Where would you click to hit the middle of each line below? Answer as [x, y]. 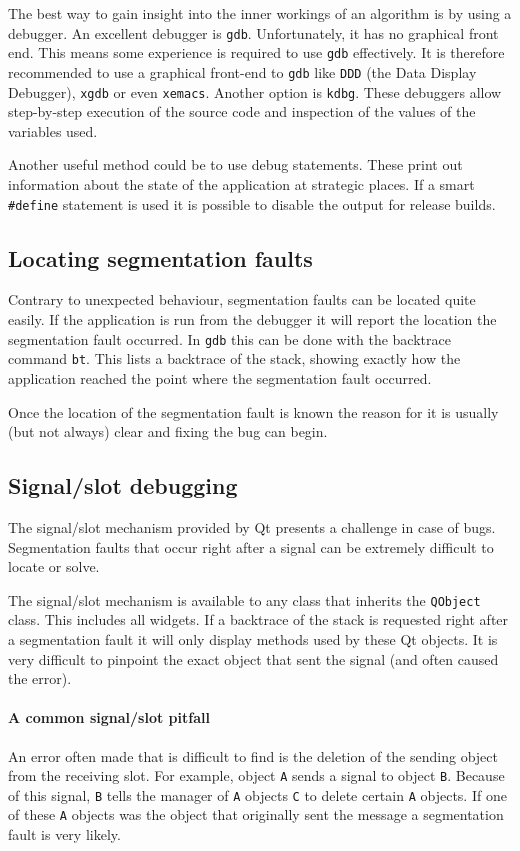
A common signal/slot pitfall [109, 717]
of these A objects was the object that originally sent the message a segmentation [256, 814]
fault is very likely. [64, 834]
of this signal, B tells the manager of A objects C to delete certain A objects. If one [257, 794]
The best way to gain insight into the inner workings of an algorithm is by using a [260, 13]
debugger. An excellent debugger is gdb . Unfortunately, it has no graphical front [253, 32]
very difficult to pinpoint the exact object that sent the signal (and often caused [253, 658]
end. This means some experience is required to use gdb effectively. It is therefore [256, 52]
